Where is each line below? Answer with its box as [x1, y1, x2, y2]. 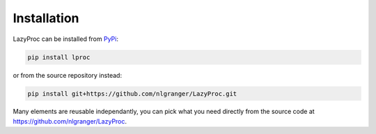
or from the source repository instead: [13, 71, 122, 79]
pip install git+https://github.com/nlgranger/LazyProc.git [27, 90, 237, 97]
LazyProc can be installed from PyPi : [13, 35, 118, 43]
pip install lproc [27, 53, 91, 61]
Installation [13, 10, 79, 26]
